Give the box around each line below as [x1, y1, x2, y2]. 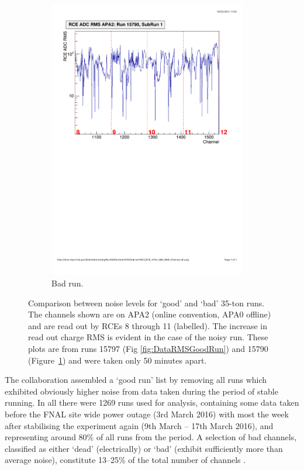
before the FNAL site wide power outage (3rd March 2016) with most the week [5, 407, 289, 420]
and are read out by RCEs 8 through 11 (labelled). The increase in [28, 319, 268, 331]
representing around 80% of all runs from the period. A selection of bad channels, [5, 431, 297, 443]
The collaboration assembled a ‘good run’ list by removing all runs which [5, 374, 267, 386]
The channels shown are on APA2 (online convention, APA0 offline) [28, 308, 271, 320]
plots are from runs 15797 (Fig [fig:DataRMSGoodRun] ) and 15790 [28, 342, 268, 354]
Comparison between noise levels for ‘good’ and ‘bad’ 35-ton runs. [28, 296, 265, 309]
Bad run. [51, 277, 84, 289]
